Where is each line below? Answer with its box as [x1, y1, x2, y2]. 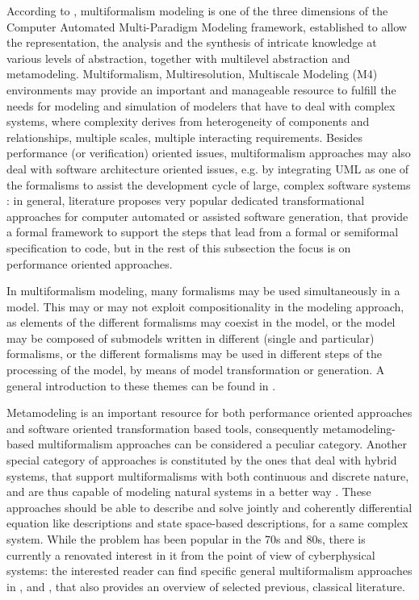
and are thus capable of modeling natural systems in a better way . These [6, 483, 371, 500]
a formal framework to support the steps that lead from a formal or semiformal [6, 223, 399, 240]
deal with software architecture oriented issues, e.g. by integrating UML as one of [6, 160, 409, 177]
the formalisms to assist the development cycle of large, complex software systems [6, 176, 411, 193]
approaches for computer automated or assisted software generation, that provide [6, 207, 409, 224]
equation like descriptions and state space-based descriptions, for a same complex [6, 515, 409, 531]
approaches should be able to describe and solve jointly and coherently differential [6, 498, 413, 515]
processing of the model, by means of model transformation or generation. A [6, 361, 385, 378]
